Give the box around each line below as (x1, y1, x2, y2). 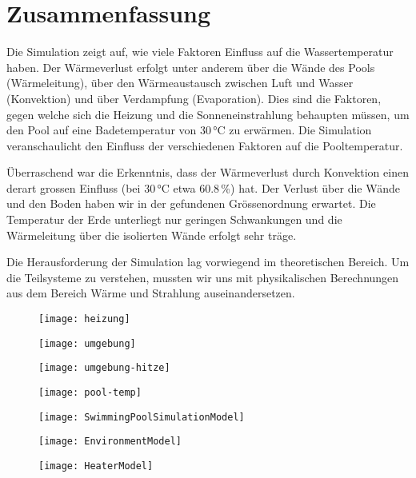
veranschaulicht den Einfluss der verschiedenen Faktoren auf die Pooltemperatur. (6, 137, 403, 153)
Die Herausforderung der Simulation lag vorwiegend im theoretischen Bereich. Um (6, 253, 410, 270)
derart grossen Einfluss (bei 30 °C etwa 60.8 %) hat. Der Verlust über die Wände (6, 179, 400, 196)
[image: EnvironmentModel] (38, 436, 182, 448)
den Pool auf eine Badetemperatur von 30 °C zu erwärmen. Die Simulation (6, 121, 372, 138)
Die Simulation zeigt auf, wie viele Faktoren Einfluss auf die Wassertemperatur (6, 43, 394, 60)
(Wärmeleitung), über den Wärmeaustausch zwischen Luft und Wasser (6, 74, 354, 91)
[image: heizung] (38, 313, 130, 325)
